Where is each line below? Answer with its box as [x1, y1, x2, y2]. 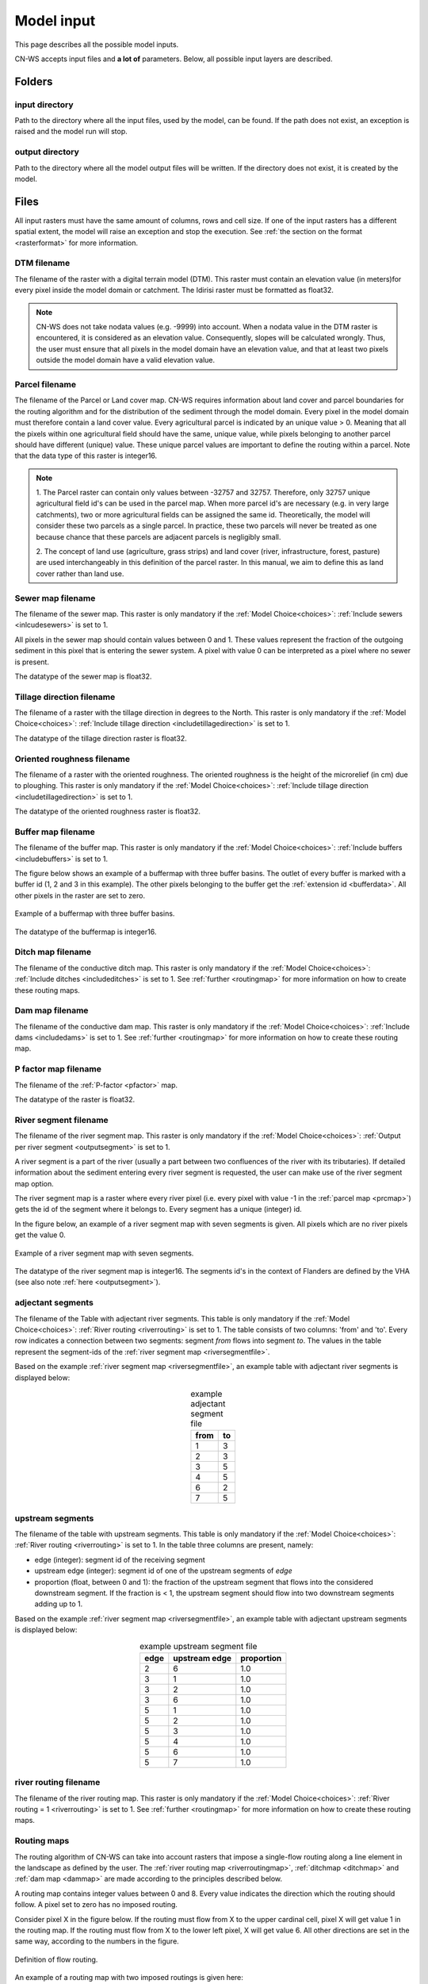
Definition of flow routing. [14, 1955, 98, 1964]
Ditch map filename [14, 947, 91, 958]
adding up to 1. [34, 1599, 83, 1609]
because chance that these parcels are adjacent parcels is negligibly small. [36, 532, 281, 541]
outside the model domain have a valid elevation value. [36, 356, 216, 365]
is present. [14, 657, 49, 667]
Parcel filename [14, 379, 77, 390]
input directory [14, 99, 74, 110]
